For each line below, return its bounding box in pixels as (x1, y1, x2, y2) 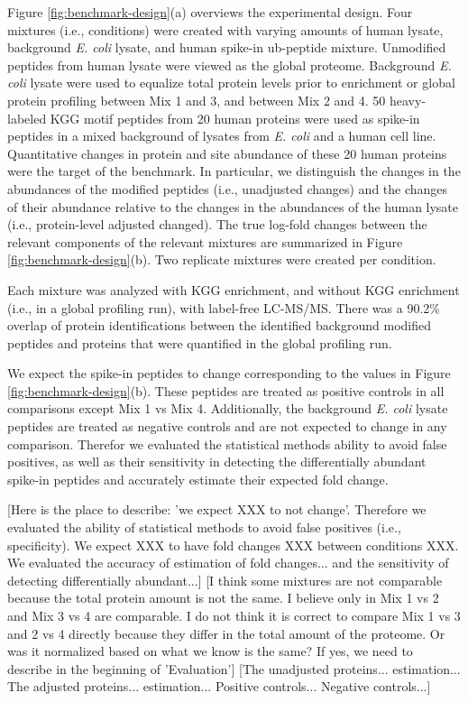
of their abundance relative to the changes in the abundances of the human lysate (7, 197, 459, 216)
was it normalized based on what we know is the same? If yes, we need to (7, 642, 413, 660)
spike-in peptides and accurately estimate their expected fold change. (7, 469, 389, 488)
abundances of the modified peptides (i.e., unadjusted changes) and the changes (7, 179, 448, 198)
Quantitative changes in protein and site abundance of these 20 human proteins (7, 143, 447, 162)
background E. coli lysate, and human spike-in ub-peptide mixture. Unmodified (7, 38, 446, 57)
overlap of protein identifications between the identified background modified (7, 316, 432, 335)
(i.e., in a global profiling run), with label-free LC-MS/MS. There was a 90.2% (7, 298, 440, 317)
